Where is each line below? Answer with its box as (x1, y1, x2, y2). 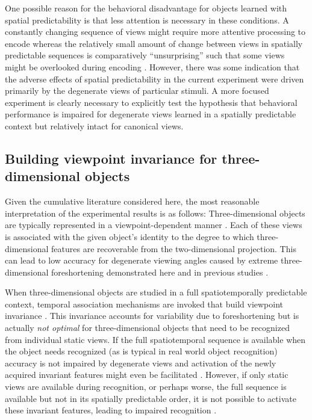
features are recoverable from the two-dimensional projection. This (51, 242, 296, 255)
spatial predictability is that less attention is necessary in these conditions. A (5, 13, 289, 26)
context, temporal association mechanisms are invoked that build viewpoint (5, 297, 283, 310)
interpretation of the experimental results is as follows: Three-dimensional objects (5, 206, 305, 219)
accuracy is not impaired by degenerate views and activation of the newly (5, 356, 276, 369)
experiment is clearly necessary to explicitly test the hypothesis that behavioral (5, 96, 298, 108)
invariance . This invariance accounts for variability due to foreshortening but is (5, 309, 299, 322)
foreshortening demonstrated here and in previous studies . (51, 265, 269, 278)
